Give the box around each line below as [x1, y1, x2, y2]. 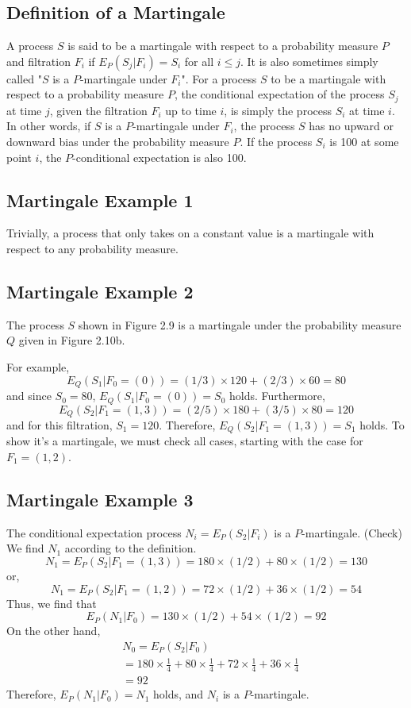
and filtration [6, 52, 71, 69]
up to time [165, 102, 217, 118]
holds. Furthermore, [229, 387, 325, 404]
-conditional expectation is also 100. [72, 148, 247, 165]
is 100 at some [329, 133, 399, 150]
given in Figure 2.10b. [18, 332, 125, 348]
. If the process [240, 133, 313, 150]
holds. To [359, 416, 405, 433]
